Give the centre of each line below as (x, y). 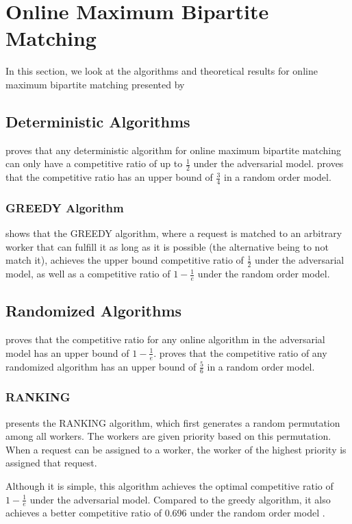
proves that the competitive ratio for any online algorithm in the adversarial (165, 339)
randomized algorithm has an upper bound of (101, 366)
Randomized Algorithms (94, 311)
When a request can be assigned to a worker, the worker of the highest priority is (176, 449)
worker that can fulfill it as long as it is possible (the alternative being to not (167, 246)
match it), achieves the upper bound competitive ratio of (125, 260)
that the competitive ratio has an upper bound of (109, 177)
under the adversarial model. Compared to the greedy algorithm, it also (180, 499)
